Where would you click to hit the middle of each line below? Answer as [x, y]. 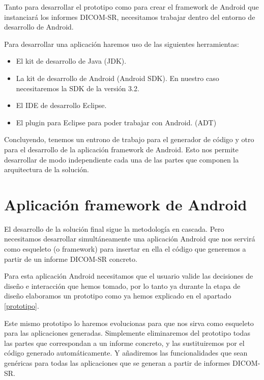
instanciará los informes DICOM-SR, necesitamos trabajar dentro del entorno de [130, 17]
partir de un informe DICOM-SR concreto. [71, 259]
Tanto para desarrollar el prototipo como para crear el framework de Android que [131, 7]
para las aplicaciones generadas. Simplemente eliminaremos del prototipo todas [127, 333]
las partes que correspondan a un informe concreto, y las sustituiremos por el [124, 343]
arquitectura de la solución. [47, 169]
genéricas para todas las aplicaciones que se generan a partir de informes [117, 362]
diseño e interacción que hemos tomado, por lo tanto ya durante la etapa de [122, 286]
